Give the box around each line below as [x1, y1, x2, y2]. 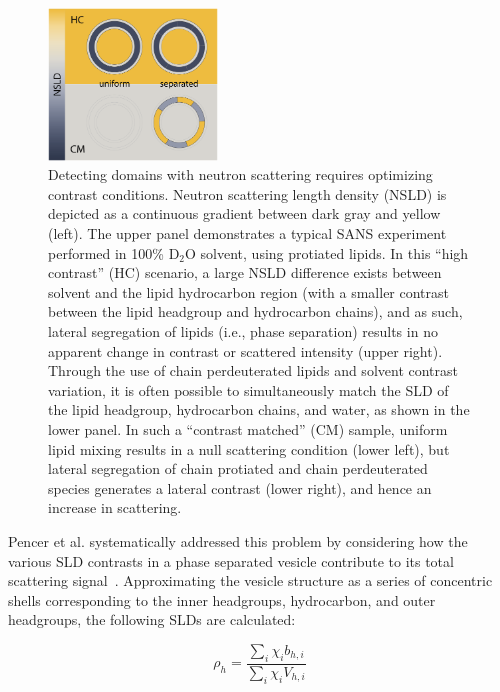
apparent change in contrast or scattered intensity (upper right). [48, 340, 443, 361]
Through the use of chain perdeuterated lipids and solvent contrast [48, 360, 458, 381]
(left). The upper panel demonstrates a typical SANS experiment [48, 223, 447, 244]
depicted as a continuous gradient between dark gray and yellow [48, 203, 441, 224]
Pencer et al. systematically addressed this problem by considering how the [8, 530, 468, 551]
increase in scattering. [48, 497, 182, 518]
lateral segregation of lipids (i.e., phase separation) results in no [48, 321, 438, 342]
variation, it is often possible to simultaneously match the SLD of [48, 379, 449, 400]
